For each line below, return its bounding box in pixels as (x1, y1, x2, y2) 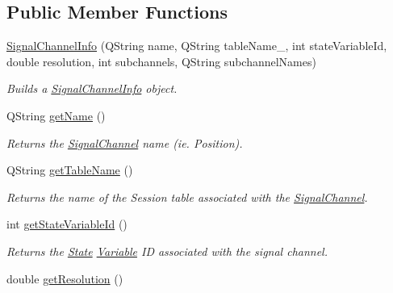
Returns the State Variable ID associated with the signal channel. (6, 242, 328, 259)
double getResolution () (6, 270, 123, 287)
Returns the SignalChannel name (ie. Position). (6, 134, 243, 151)
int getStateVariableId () (6, 216, 128, 232)
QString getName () (6, 107, 106, 123)
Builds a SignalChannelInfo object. (6, 80, 178, 97)
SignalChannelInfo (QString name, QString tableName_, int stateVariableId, (6, 37, 387, 54)
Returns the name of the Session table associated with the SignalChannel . (6, 188, 368, 205)
